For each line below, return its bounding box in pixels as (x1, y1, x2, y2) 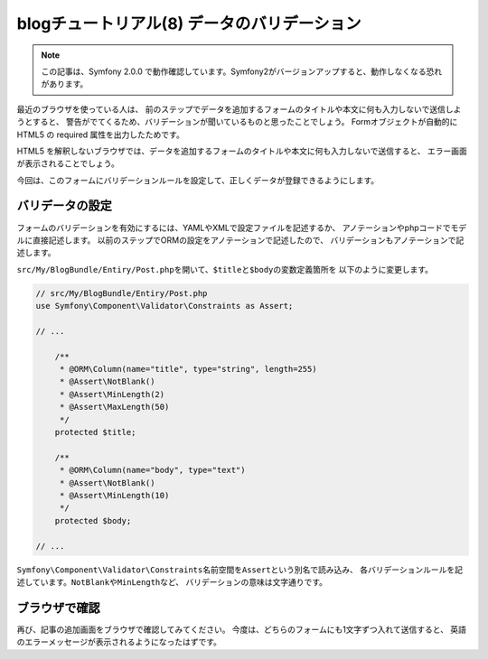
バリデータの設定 (16, 199, 112, 214)
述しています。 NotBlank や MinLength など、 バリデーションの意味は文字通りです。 (16, 576, 328, 587)
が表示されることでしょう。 (16, 158, 119, 169)
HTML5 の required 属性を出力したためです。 (16, 129, 184, 140)
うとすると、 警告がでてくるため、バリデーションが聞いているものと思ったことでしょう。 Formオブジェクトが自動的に (16, 116, 458, 127)
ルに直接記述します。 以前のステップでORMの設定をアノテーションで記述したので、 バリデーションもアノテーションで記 (16, 235, 465, 246)
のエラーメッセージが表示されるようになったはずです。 (16, 636, 221, 647)
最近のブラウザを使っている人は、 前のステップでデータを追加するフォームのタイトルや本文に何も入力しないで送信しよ (16, 104, 462, 115)
